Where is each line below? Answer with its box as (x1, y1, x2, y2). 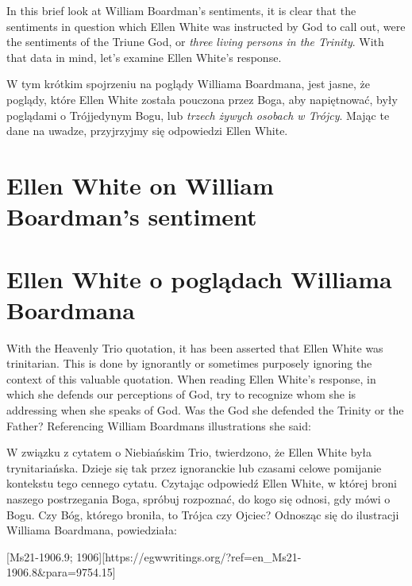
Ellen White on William (6, 168, 274, 201)
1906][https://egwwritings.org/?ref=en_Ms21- (76, 548, 302, 565)
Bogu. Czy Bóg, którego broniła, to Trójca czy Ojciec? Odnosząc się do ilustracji (6, 506, 399, 522)
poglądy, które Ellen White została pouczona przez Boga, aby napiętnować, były (6, 91, 398, 107)
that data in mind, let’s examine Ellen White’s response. (6, 48, 282, 65)
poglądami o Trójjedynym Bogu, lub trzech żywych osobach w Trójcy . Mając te (6, 106, 390, 123)
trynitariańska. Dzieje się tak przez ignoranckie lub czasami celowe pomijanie (6, 459, 382, 476)
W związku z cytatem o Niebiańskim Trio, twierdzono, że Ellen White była (6, 444, 372, 461)
